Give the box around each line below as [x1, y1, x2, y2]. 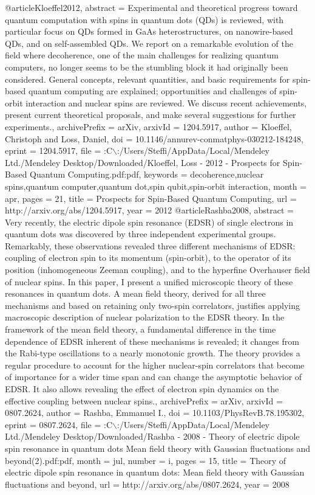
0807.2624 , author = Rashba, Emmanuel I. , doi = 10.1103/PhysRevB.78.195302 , [5, 406, 305, 419]
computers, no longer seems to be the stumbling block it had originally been [5, 60, 288, 73]
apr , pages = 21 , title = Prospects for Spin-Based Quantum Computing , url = [5, 192, 297, 204]
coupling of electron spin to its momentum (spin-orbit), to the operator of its [5, 251, 291, 264]
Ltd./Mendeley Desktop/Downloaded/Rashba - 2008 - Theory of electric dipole [5, 430, 300, 443]
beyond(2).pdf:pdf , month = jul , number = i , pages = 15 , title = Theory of [5, 454, 286, 466]
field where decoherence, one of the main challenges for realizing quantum [5, 49, 279, 61]
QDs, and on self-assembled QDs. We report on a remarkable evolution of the [5, 36, 293, 49]
